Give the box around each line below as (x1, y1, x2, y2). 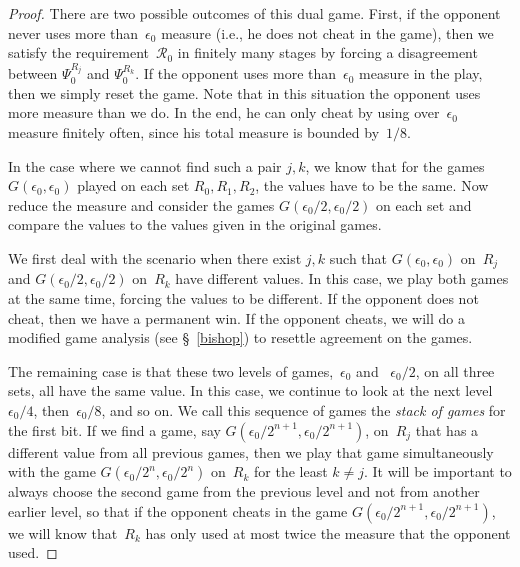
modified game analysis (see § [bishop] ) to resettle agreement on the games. (8, 327, 473, 348)
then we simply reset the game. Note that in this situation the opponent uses (8, 82, 481, 103)
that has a (415, 419, 479, 440)
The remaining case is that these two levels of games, (8, 360, 334, 381)
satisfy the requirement (8, 42, 150, 63)
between (8, 63, 58, 84)
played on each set (77, 175, 190, 196)
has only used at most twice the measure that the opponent (145, 522, 511, 543)
